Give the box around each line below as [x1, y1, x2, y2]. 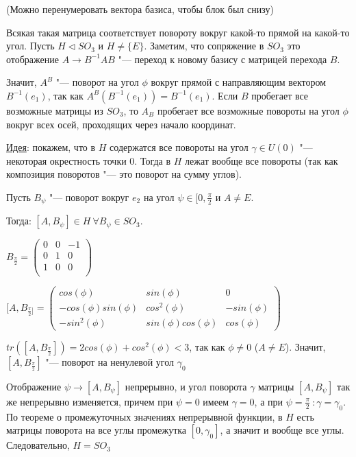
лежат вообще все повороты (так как [185, 153, 338, 167]
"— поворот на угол [55, 75, 139, 89]
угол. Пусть [6, 38, 55, 53]
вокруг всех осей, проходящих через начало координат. [6, 117, 236, 131]
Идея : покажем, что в [6, 140, 96, 154]
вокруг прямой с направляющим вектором [151, 75, 327, 89]
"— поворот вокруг [49, 189, 129, 204]
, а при [254, 394, 283, 408]
